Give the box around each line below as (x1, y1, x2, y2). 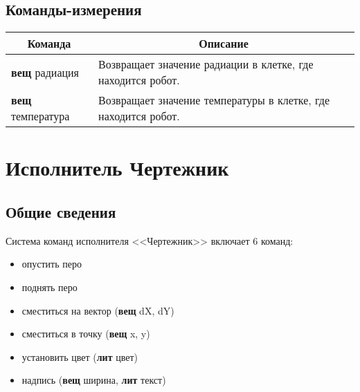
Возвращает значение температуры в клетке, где (98, 92, 330, 109)
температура (11, 108, 70, 124)
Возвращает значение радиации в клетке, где (98, 56, 314, 73)
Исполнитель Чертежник (6, 153, 229, 182)
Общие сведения (6, 200, 116, 222)
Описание (199, 35, 249, 52)
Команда (27, 35, 71, 52)
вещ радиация (11, 64, 79, 80)
